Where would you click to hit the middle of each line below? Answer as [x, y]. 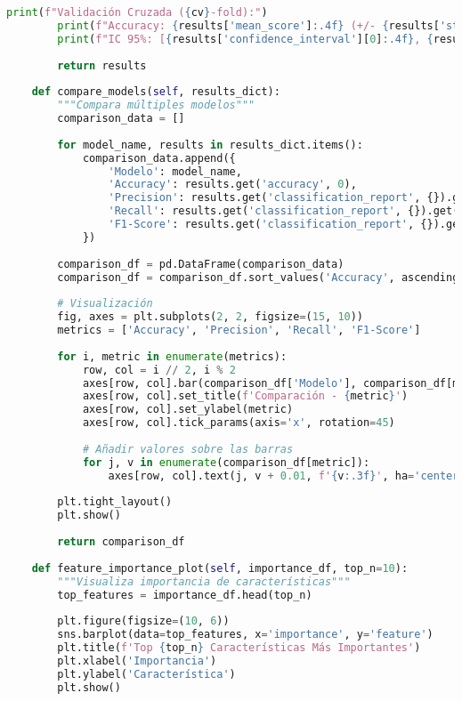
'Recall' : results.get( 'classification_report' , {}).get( [284, 211]
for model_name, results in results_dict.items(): [210, 145]
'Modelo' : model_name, [175, 171]
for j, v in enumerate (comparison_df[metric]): [226, 462]
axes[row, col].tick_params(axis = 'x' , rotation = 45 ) [239, 423]
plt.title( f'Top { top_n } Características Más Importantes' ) [239, 648]
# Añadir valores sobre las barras [188, 449]
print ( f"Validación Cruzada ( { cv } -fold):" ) [137, 12]
